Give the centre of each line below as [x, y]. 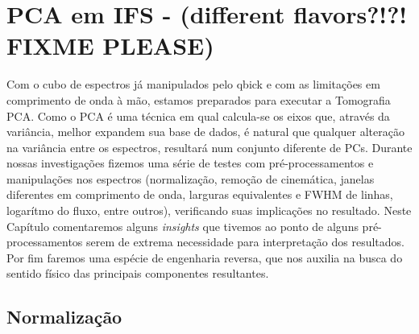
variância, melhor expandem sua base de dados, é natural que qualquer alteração [205, 132]
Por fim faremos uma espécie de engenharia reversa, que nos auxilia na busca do [205, 257]
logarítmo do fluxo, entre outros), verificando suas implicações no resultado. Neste [209, 210]
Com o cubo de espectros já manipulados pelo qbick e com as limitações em [193, 84]
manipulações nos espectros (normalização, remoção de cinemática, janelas [191, 178]
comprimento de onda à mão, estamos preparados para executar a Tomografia [199, 99]
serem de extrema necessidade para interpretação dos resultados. [246, 242]
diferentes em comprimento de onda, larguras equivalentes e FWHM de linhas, [200, 194]
